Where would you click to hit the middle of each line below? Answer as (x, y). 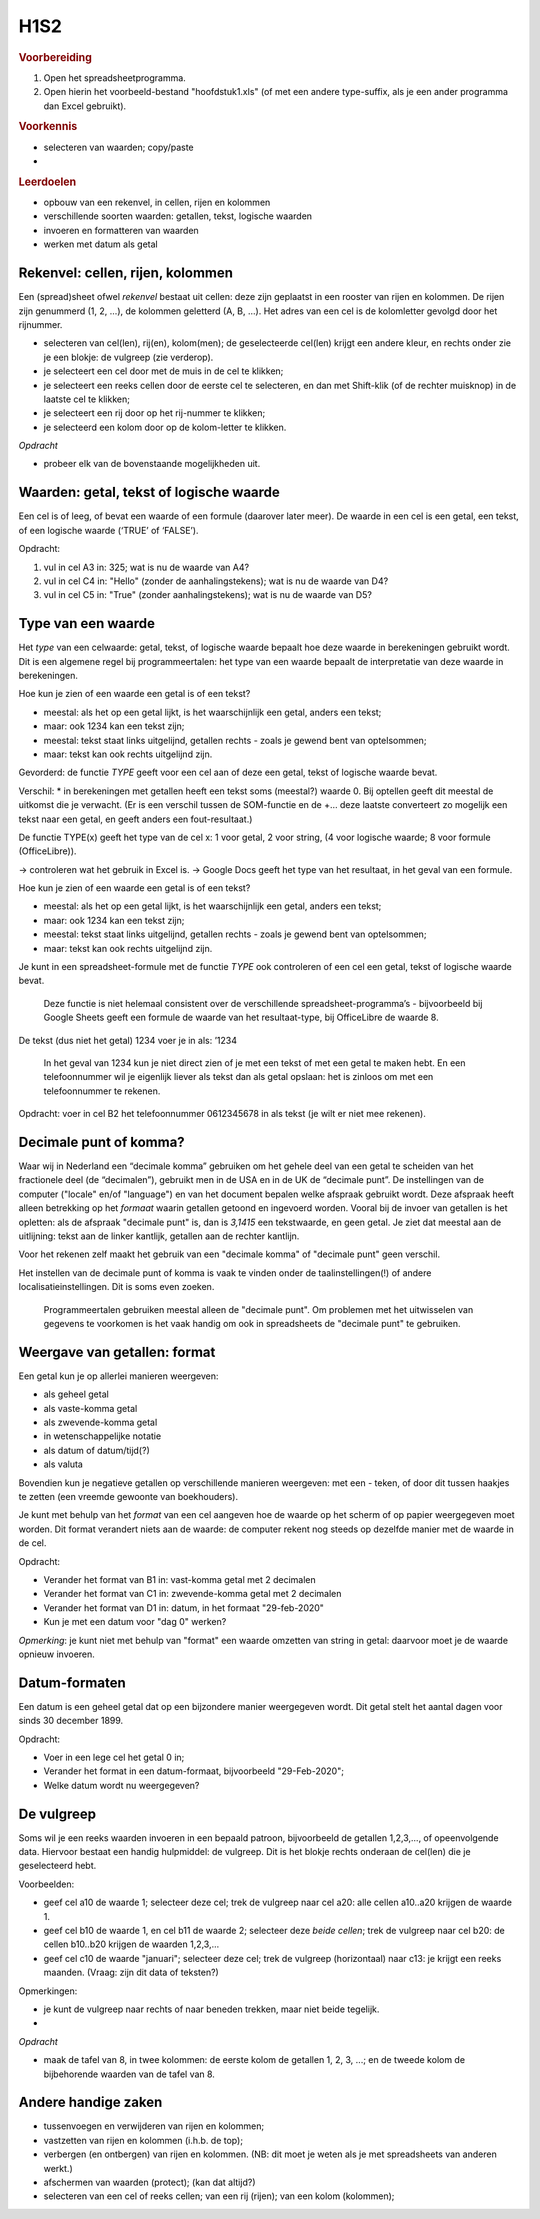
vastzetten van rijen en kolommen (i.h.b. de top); (143, 2140)
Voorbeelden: (46, 1884)
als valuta (63, 1464)
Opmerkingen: (48, 1991)
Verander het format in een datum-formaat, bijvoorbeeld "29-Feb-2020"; (194, 1771)
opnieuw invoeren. (56, 1654)
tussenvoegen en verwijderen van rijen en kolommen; (154, 2126)
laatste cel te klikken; (86, 399)
